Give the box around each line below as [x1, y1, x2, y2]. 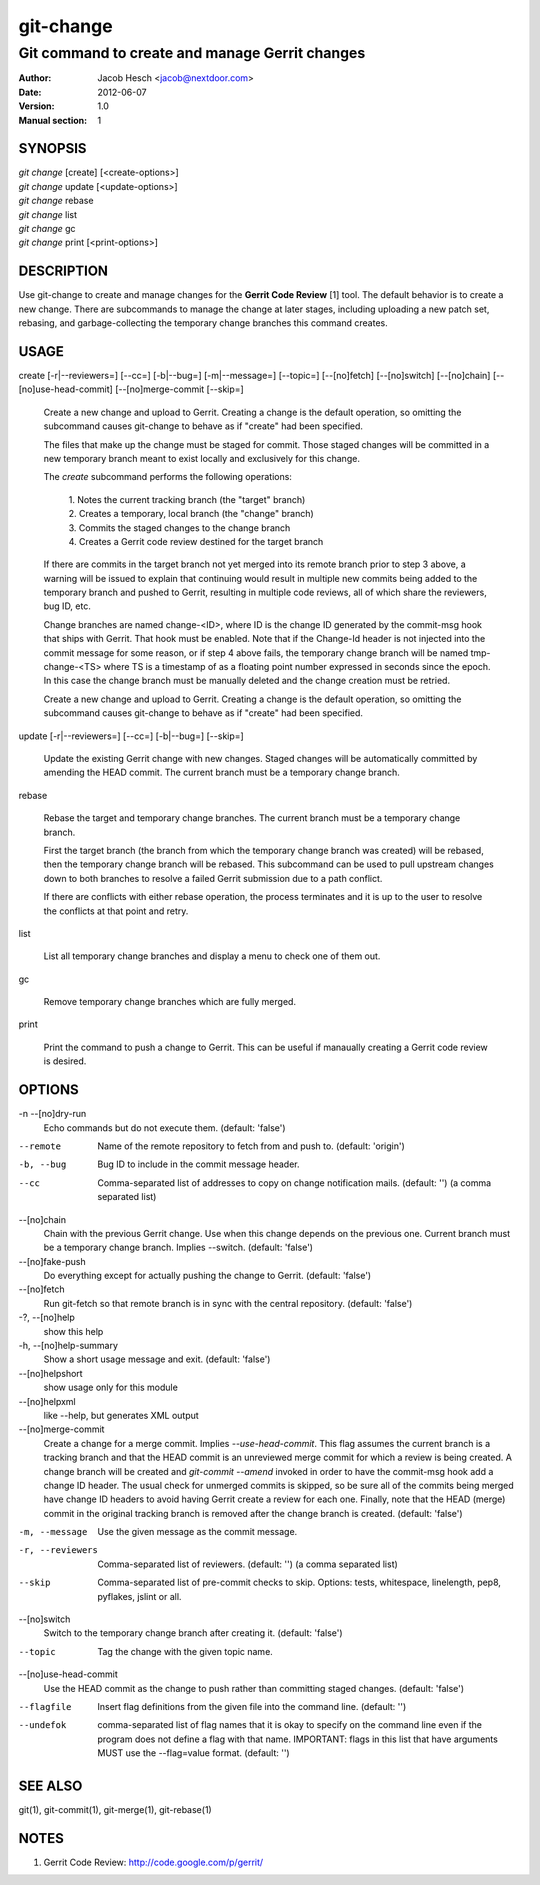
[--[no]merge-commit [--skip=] [115, 383, 244, 395]
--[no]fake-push [18, 1255, 86, 1267]
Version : [18, 100, 55, 112]
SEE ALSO [18, 1777, 83, 1794]
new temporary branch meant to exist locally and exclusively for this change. [43, 452, 360, 464]
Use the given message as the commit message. [97, 1526, 298, 1538]
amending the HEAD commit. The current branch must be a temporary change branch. [43, 766, 400, 779]
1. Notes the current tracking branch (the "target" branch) [68, 493, 306, 505]
